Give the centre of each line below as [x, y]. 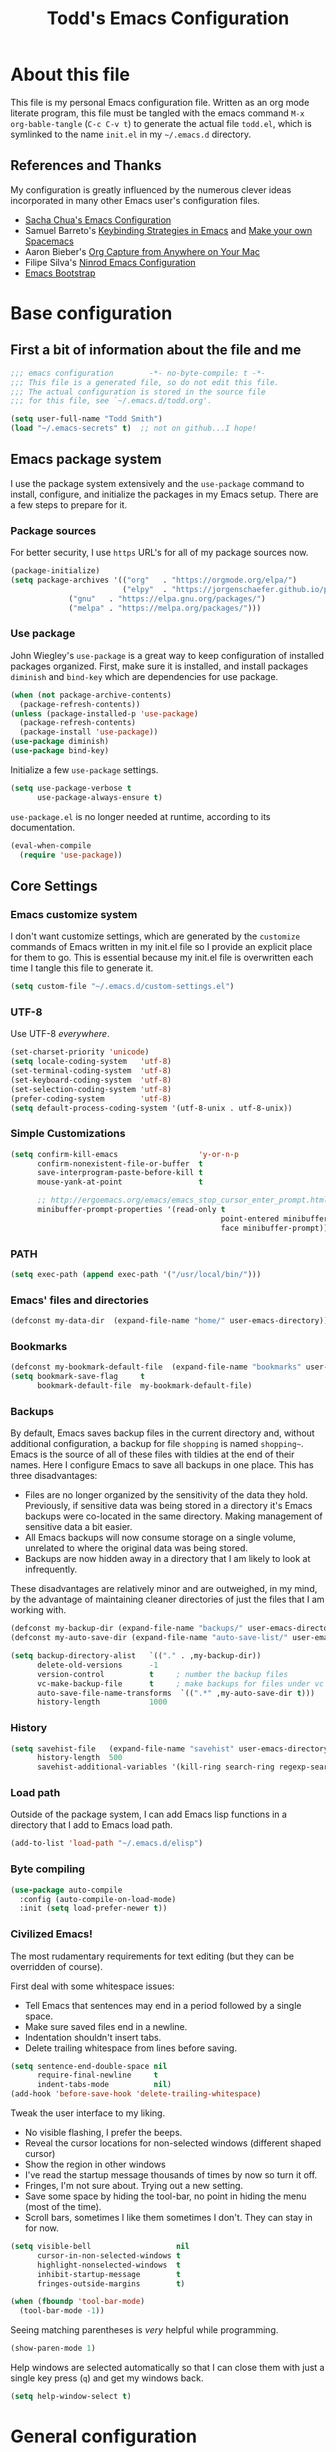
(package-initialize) [55, 571]
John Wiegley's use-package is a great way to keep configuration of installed [167, 655]
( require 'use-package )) [71, 855]
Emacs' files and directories [79, 1300]
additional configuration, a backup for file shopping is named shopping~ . [157, 1444]
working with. [38, 1610]
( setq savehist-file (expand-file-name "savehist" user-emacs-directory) [171, 1748]
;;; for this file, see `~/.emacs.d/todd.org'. [111, 401]
